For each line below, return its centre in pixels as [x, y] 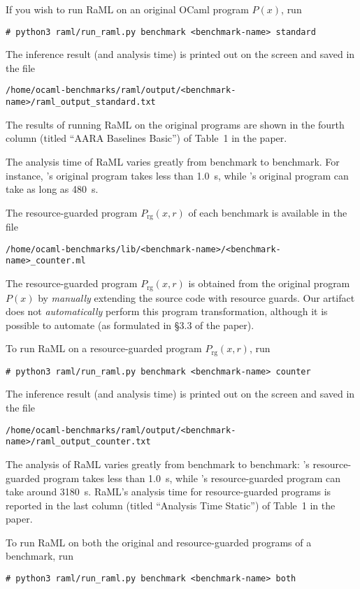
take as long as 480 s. [52, 189]
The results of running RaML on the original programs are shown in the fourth [175, 124]
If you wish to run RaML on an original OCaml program [127, 9]
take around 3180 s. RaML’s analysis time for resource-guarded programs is [168, 492]
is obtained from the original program [269, 283]
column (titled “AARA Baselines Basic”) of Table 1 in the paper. [146, 138]
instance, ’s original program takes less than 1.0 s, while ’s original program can [177, 175]
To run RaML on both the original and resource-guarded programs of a [159, 542]
